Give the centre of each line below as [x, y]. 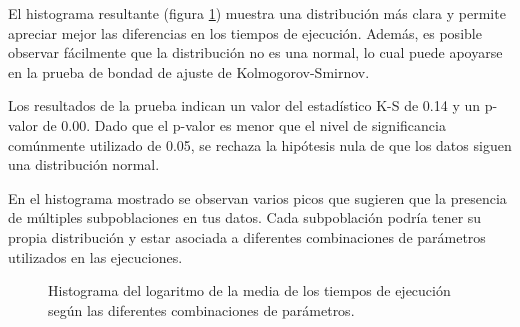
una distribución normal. [84, 164]
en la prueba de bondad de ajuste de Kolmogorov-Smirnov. [189, 71]
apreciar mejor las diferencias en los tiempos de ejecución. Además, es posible [245, 32]
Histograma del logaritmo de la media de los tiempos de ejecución [249, 290]
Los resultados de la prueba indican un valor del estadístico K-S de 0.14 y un [244, 105]
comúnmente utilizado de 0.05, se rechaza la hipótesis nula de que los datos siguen [260, 144]
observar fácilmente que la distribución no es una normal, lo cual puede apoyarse [255, 52]
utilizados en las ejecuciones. [95, 256]
